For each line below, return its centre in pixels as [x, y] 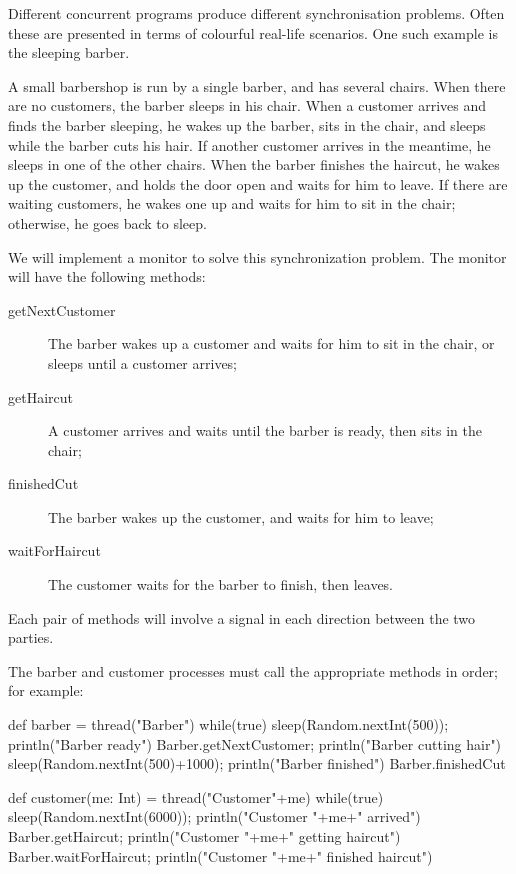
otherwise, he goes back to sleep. [107, 222]
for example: [46, 690]
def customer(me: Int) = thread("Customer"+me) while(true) [196, 796]
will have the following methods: [107, 276]
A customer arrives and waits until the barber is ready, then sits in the [265, 430]
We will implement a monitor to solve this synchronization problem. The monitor [257, 256]
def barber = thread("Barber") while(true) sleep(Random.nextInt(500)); [228, 724]
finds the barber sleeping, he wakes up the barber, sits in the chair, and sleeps [247, 124]
